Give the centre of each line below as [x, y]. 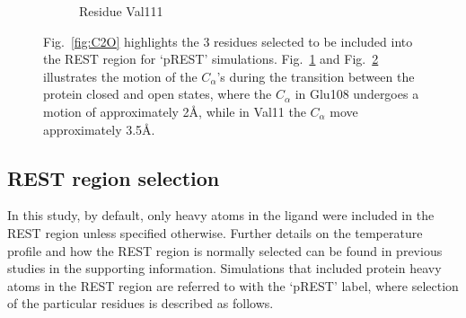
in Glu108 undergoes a [357, 94]
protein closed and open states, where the [158, 94]
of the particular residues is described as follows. [141, 303]
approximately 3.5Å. [99, 129]
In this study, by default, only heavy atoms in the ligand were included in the [221, 215]
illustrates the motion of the [120, 76]
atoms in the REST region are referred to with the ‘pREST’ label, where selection [233, 285]
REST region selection [114, 177]
